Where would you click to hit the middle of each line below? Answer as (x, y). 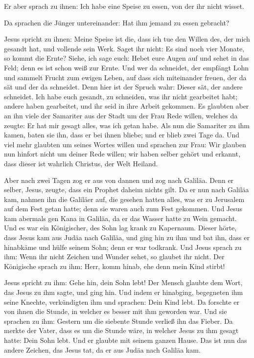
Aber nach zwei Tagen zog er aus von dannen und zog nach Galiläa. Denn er (119, 180)
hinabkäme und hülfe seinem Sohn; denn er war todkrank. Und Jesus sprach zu (123, 247)
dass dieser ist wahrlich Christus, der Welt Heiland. (81, 163)
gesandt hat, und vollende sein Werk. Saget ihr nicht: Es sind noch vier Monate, (124, 48)
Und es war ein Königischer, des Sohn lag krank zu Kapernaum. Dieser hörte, (120, 228)
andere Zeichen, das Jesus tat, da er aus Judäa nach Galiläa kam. (102, 349)
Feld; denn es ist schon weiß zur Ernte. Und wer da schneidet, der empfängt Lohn (126, 67)
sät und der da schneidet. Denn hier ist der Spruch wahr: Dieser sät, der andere (123, 87)
